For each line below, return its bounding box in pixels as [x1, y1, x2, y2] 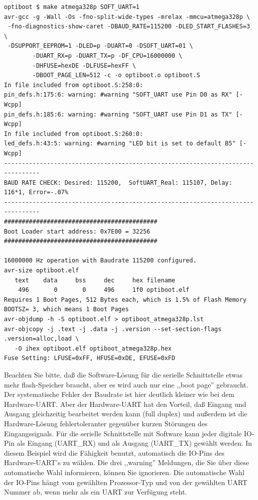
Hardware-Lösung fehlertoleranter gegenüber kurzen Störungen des [4, 418, 208, 428]
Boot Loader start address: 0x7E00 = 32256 [4, 228, 150, 235]
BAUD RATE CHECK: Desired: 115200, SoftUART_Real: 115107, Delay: [4, 179, 233, 186]
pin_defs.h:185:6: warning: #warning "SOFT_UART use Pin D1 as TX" [4, 111, 233, 118]
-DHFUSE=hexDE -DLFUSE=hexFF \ [32, 62, 136, 69]
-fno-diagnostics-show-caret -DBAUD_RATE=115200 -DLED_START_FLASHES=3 [7, 23, 250, 30]
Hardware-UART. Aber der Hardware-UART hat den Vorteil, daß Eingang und [4, 398, 247, 409]
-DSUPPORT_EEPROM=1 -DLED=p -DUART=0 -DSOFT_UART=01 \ [7, 42, 193, 50]
